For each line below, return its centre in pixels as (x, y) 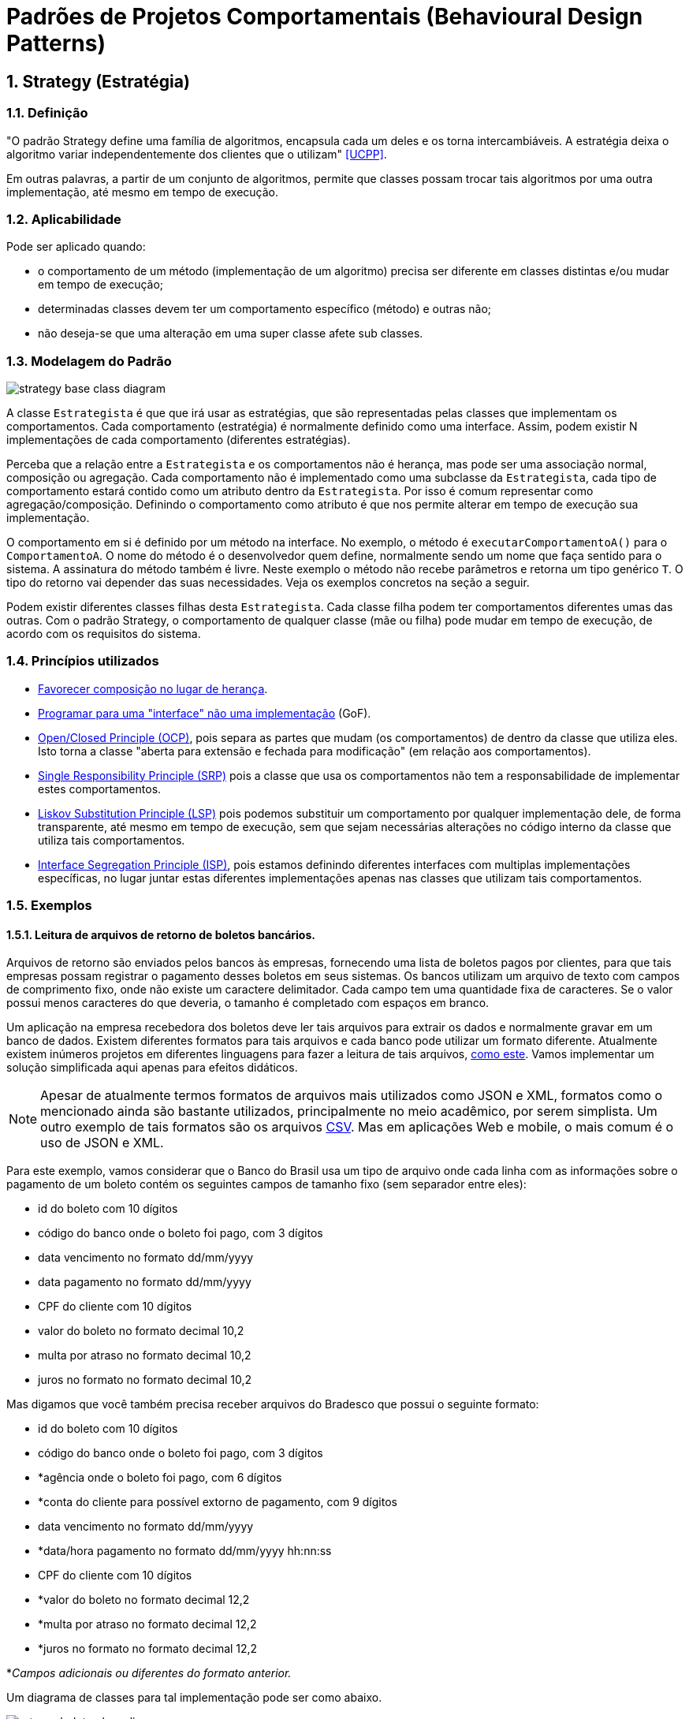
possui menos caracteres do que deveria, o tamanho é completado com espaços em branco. (248, 1003)
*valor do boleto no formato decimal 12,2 (144, 1600)
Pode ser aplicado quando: (76, 247)
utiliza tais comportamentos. (112, 840)
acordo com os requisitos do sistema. (104, 634)
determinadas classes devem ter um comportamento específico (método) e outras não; (265, 309)
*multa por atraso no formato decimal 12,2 (147, 1624)
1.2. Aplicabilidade (64, 219)
